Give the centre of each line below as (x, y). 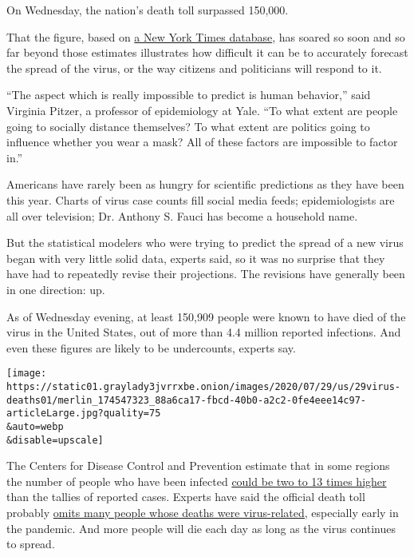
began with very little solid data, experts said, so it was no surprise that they (196, 258)
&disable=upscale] (55, 440)
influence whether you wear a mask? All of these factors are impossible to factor (202, 142)
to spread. (31, 544)
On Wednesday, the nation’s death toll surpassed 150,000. (148, 10)
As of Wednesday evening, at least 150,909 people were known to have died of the (206, 316)
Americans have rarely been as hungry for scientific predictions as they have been (205, 184)
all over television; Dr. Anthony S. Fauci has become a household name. (182, 215)
